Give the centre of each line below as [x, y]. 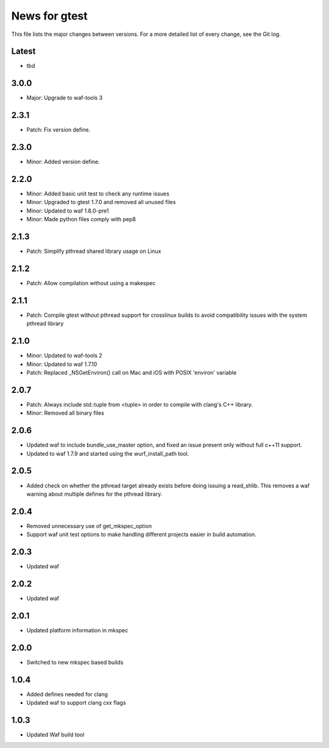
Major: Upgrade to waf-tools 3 [65, 98]
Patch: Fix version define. [58, 130]
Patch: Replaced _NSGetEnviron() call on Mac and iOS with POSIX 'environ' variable [132, 373]
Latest [23, 51]
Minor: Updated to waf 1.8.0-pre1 [68, 211]
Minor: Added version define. [63, 162]
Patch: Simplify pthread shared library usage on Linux [94, 251]
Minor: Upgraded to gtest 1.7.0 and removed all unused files [101, 202]
